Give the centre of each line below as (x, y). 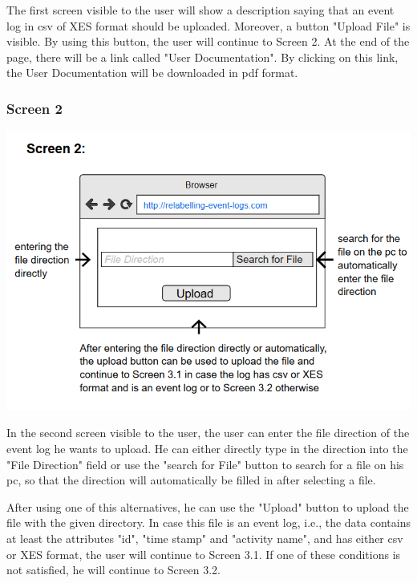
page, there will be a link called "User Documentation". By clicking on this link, (202, 57)
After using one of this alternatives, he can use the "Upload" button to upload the (208, 506)
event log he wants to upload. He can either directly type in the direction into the (207, 449)
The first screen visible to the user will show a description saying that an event (200, 10)
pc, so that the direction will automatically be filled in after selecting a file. (191, 480)
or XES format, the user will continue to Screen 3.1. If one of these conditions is (204, 554)
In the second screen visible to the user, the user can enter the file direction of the (208, 433)
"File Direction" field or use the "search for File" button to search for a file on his (205, 464)
